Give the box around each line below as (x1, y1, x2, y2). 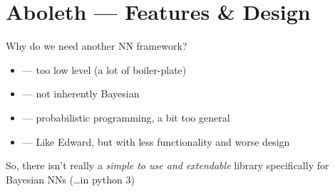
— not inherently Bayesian (22, 86, 140, 101)
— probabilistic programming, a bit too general (22, 110, 230, 124)
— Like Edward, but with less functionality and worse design (22, 134, 290, 149)
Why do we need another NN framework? (6, 38, 187, 53)
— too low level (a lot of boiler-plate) (22, 62, 187, 77)
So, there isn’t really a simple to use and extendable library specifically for (6, 158, 329, 173)
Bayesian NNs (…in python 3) (6, 171, 135, 186)
